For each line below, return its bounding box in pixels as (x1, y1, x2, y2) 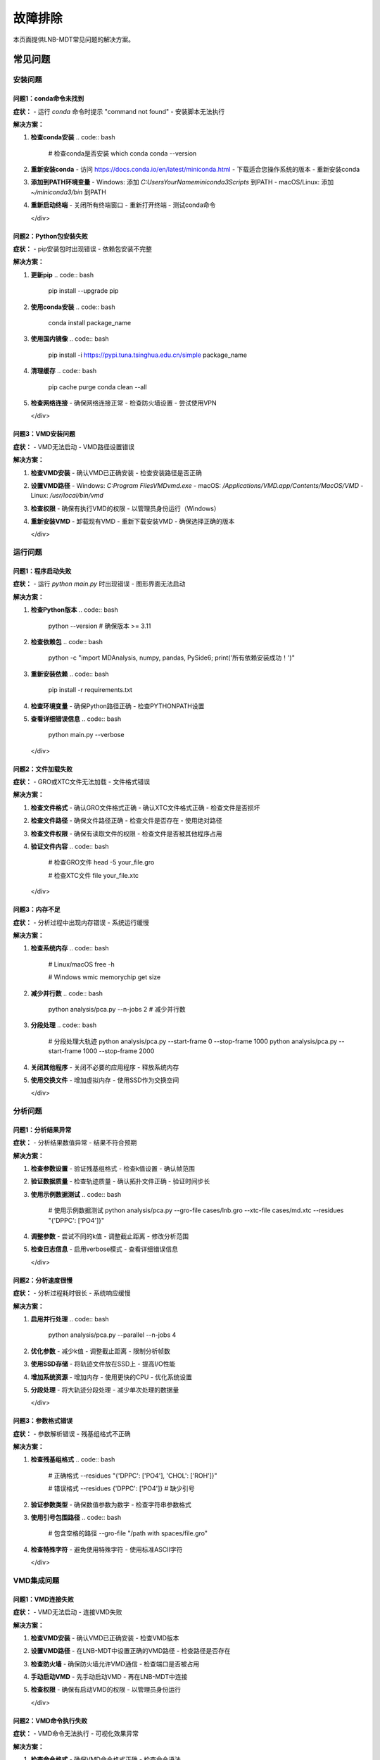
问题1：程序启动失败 (13, 567, 72, 575)
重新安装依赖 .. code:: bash (30, 670, 109, 678)
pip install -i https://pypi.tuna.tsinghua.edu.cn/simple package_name (48, 351, 248, 359)
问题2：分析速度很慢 (13, 1276, 73, 1284)
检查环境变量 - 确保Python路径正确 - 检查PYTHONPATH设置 (30, 701, 205, 710)
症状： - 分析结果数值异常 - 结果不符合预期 (13, 1138, 137, 1147)
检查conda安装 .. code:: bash (30, 133, 115, 142)
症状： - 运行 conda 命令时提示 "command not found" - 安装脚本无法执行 (13, 107, 225, 115)
